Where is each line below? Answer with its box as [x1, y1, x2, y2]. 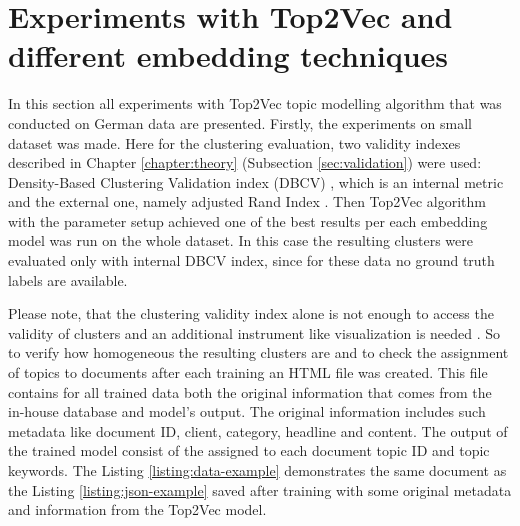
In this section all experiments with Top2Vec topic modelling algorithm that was [8, 93, 502, 114]
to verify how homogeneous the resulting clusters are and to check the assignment [8, 342, 509, 363]
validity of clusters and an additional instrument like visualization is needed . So [8, 322, 501, 343]
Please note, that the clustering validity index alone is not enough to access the [8, 303, 494, 324]
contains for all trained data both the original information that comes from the [8, 381, 492, 402]
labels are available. [8, 269, 128, 290]
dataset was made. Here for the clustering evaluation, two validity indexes [8, 132, 461, 153]
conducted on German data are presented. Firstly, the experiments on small [8, 112, 472, 133]
